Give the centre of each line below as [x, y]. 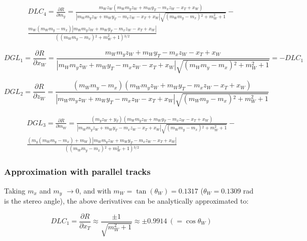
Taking [15, 190]
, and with [95, 190]
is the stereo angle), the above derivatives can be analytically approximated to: [126, 200]
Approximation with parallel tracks [77, 172]
